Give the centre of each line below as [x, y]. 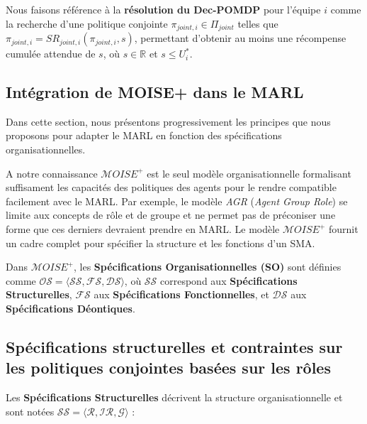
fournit [343, 229]
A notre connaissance [52, 173]
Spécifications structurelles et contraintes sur [174, 346]
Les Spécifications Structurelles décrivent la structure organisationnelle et [174, 397]
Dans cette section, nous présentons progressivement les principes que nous [168, 121]
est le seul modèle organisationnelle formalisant [249, 173]
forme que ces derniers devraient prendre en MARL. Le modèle [143, 229]
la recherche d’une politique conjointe [87, 23]
